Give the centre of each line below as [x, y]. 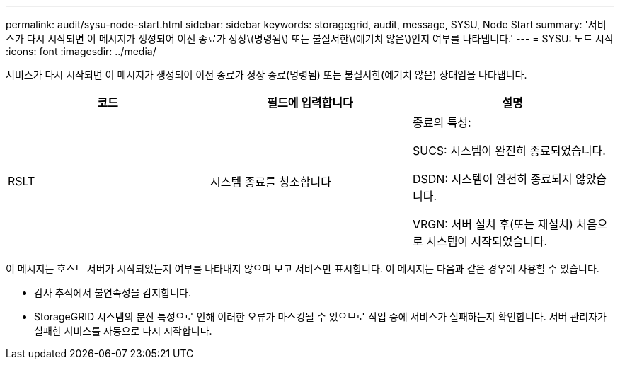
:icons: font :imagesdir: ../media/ [81, 51]
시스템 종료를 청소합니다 [270, 182]
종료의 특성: [442, 122]
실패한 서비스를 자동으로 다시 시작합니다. [123, 331]
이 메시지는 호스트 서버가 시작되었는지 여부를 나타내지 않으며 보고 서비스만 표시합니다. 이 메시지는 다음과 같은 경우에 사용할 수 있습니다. [303, 268]
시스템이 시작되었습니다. [487, 241]
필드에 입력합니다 [310, 103]
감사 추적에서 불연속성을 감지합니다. [113, 292]
